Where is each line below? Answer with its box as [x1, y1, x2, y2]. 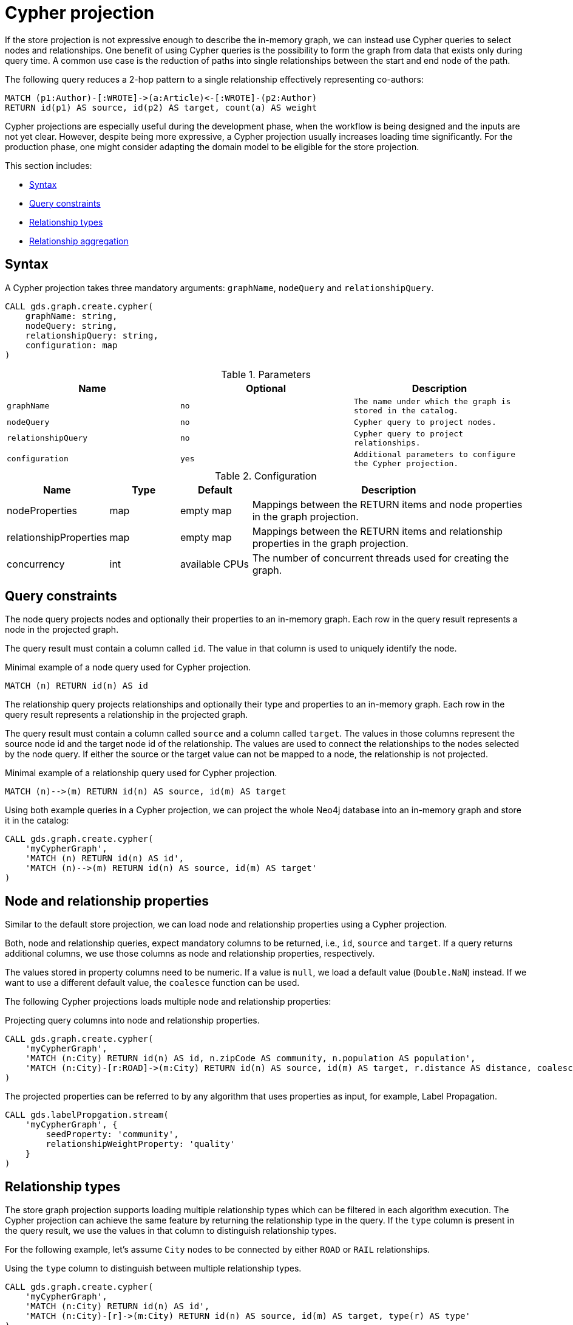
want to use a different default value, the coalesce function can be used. [5, 977, 300, 988]
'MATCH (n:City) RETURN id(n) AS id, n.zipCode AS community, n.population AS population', [25, 1053, 476, 1064]
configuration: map [25, 340, 118, 350]
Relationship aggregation [29, 235, 129, 246]
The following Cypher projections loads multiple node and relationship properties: [5, 996, 331, 1007]
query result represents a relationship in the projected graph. [5, 709, 248, 720]
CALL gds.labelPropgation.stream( [5, 1110, 169, 1120]
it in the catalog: [5, 815, 69, 826]
